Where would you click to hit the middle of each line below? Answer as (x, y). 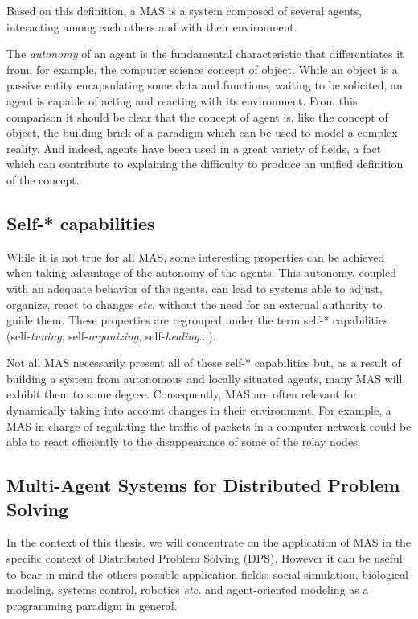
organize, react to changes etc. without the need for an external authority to (195, 304)
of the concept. (43, 179)
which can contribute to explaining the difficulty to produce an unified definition (205, 164)
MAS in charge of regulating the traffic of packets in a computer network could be (209, 425)
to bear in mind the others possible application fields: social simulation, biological (207, 574)
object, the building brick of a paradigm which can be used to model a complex (202, 132)
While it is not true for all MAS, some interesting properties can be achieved (196, 256)
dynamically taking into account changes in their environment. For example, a (199, 410)
